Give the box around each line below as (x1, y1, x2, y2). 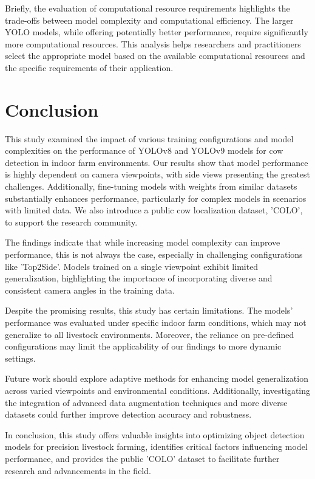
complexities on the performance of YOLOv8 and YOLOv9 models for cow (5, 144, 283, 157)
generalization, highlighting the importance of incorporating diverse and (5, 272, 273, 284)
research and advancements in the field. (5, 464, 151, 477)
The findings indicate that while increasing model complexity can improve (5, 236, 280, 249)
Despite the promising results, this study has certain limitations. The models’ (5, 304, 293, 317)
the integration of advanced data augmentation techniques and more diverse (5, 396, 288, 408)
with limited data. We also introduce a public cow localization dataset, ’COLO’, (5, 204, 303, 216)
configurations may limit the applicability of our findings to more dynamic (5, 340, 282, 353)
